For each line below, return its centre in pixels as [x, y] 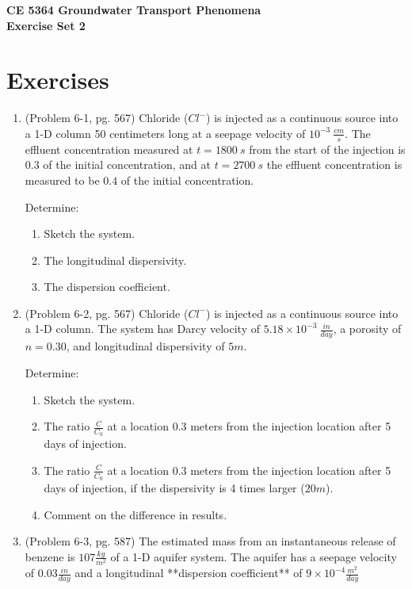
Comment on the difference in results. [135, 514]
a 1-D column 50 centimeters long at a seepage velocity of [165, 133]
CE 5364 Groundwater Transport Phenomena [134, 10]
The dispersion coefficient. [107, 287]
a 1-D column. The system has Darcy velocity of [142, 329]
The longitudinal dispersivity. [115, 260]
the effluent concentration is [334, 164]
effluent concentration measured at [109, 149]
